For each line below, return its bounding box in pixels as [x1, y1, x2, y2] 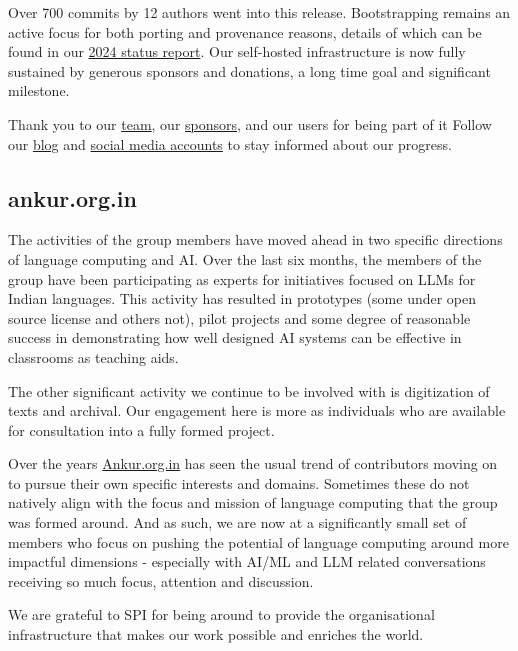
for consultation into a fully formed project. [8, 419, 275, 440]
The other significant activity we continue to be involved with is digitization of [8, 380, 490, 401]
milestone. [8, 80, 70, 101]
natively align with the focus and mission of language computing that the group [8, 492, 498, 513]
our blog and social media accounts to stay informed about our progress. [8, 133, 452, 154]
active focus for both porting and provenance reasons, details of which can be [8, 21, 482, 42]
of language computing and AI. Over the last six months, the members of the [8, 248, 482, 269]
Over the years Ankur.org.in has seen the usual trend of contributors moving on [8, 453, 498, 474]
